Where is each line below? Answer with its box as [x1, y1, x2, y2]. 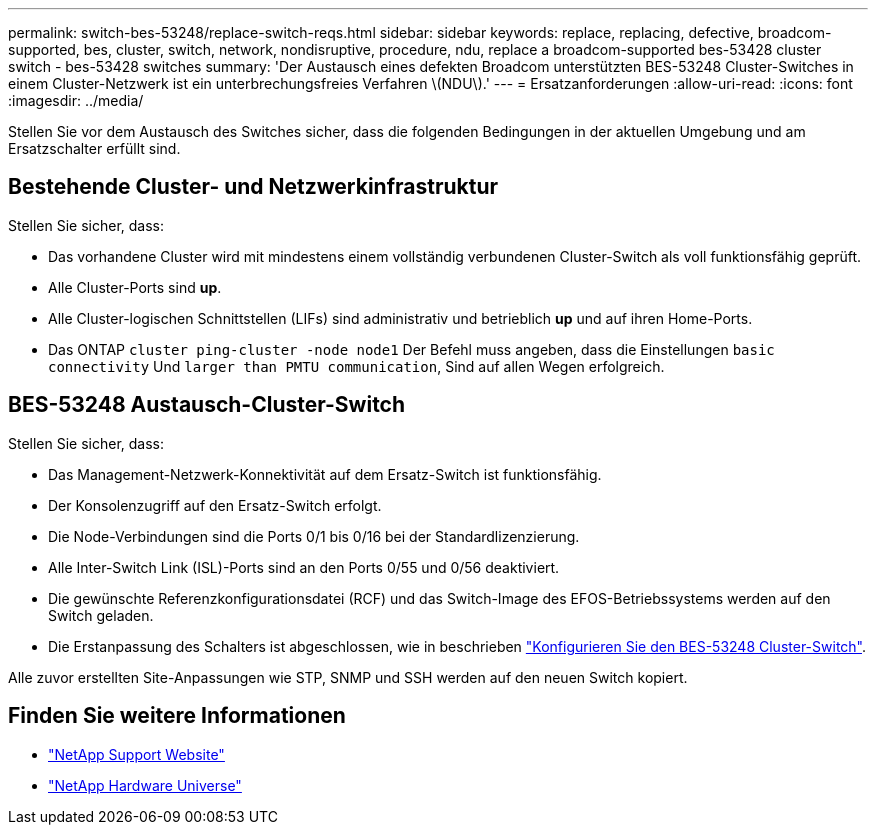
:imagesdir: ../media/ [8, 92, 144, 109]
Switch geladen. [48, 606, 154, 624]
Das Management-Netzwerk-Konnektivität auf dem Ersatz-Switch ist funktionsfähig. [48, 465, 602, 483]
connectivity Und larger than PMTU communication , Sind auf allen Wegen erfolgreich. [48, 357, 665, 375]
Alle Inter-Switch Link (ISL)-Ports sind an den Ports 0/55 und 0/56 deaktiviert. [48, 558, 560, 576]
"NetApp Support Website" [48, 745, 225, 763]
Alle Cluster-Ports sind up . [48, 278, 222, 296]
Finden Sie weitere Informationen [8, 703, 346, 729]
